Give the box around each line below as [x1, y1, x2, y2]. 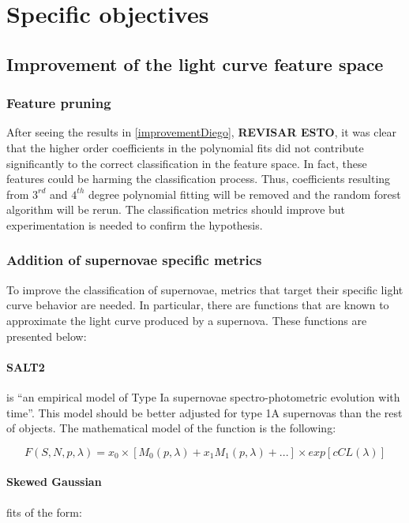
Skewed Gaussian [6, 473, 102, 490]
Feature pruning [6, 93, 111, 113]
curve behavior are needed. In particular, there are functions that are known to [6, 297, 389, 313]
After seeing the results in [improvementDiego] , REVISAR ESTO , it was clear [6, 124, 396, 140]
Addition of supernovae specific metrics [6, 250, 262, 270]
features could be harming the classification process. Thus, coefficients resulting [6, 170, 391, 187]
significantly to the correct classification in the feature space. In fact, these [6, 155, 367, 171]
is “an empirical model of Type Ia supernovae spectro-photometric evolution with [6, 388, 400, 405]
